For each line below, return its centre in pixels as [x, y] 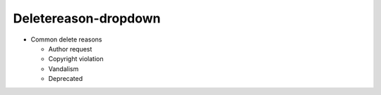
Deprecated [66, 79]
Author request [70, 49]
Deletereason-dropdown [87, 18]
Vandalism [64, 69]
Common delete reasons [66, 39]
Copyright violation [76, 59]
